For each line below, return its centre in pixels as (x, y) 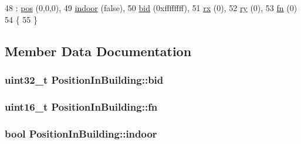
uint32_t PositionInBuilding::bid (84, 79)
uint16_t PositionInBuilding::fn (81, 106)
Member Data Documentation (98, 51)
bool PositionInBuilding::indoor (81, 133)
